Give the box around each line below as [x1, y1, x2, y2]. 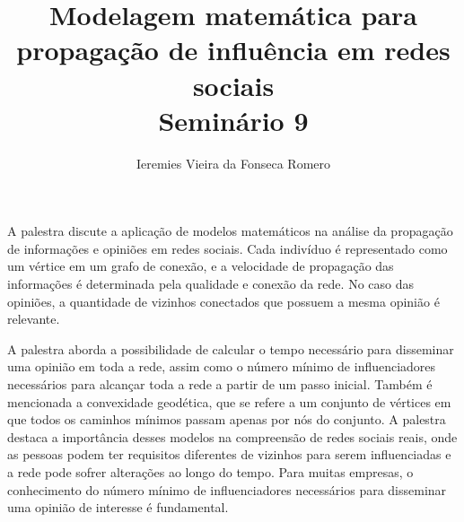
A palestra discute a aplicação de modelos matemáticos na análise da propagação [7, 222, 453, 240]
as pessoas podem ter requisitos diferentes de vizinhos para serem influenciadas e [7, 445, 451, 464]
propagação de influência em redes [16, 31, 451, 68]
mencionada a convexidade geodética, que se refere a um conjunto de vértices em [7, 392, 451, 411]
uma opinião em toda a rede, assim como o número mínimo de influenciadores [7, 357, 436, 376]
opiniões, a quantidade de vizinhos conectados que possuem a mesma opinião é [7, 291, 440, 310]
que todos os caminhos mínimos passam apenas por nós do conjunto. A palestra [7, 410, 446, 429]
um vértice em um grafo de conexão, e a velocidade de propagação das [7, 257, 394, 275]
